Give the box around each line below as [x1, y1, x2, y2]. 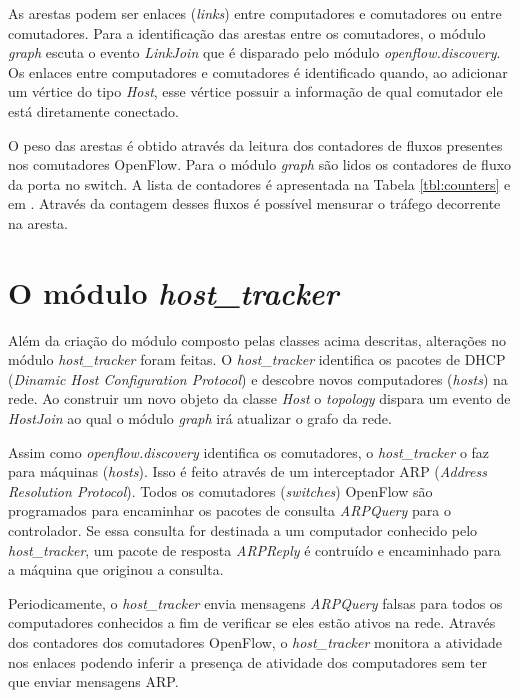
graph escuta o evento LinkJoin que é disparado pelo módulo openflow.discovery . [8, 42, 501, 63]
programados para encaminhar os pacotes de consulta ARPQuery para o [8, 500, 451, 521]
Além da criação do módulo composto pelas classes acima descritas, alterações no [8, 329, 507, 350]
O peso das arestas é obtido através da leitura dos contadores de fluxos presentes [8, 134, 503, 155]
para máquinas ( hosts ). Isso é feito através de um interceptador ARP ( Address [8, 461, 487, 482]
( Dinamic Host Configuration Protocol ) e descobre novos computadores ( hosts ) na [8, 368, 508, 389]
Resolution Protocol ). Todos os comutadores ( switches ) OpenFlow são [8, 480, 433, 501]
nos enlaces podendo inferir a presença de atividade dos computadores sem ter [8, 651, 487, 672]
